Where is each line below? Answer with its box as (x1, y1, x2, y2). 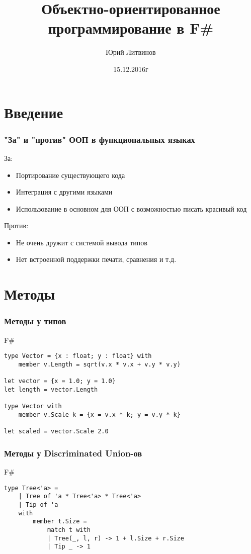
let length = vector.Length (4, 386, 98, 393)
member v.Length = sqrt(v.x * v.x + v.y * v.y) (18, 360, 181, 368)
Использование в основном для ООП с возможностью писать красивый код (16, 203, 247, 214)
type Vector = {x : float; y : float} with (4, 352, 152, 360)
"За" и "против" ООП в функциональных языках (4, 133, 195, 145)
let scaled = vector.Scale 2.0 (4, 428, 109, 435)
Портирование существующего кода (16, 169, 125, 180)
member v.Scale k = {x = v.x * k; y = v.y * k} (18, 411, 181, 418)
